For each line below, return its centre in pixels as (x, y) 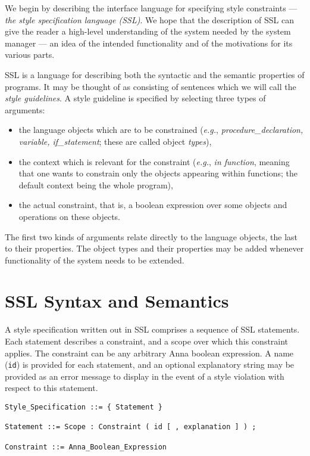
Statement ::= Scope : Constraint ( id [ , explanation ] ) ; (131, 427)
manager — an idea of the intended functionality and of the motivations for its (149, 43)
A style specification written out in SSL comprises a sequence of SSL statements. (152, 329)
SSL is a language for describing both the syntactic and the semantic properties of (155, 74)
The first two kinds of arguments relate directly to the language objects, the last (151, 236)
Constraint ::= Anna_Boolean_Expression (86, 447)
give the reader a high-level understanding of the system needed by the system (148, 31)
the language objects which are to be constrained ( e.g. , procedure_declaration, (161, 130)
